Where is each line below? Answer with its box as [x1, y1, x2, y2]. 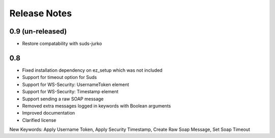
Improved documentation [22, 110, 75, 116]
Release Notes [9, 8, 72, 19]
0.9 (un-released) [9, 27, 67, 36]
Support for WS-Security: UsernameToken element [22, 81, 129, 88]
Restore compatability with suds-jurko [22, 41, 102, 47]
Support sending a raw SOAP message [22, 96, 104, 102]
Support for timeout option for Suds [22, 74, 97, 80]
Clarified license [22, 117, 57, 123]
